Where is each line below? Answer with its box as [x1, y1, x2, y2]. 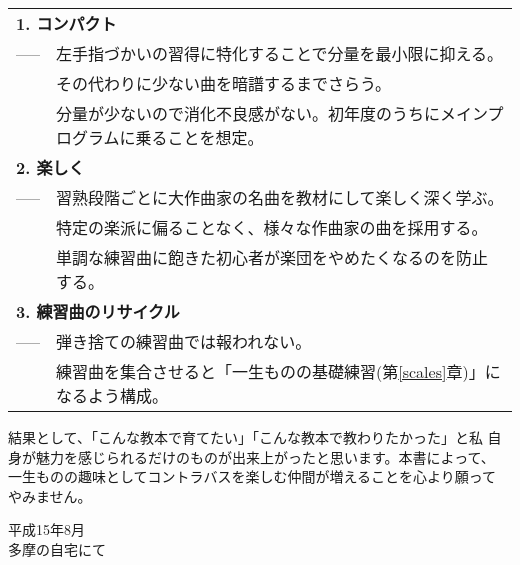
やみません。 [8, 485, 92, 506]
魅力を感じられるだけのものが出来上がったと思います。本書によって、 [35, 446, 495, 467]
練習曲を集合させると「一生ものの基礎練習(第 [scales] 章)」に [56, 360, 501, 383]
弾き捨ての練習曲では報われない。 [56, 330, 312, 353]
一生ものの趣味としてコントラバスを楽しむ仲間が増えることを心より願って [8, 466, 497, 487]
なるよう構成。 [56, 384, 169, 407]
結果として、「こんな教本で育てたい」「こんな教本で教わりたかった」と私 [8, 427, 483, 447]
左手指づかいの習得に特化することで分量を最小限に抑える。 [56, 42, 504, 65]
